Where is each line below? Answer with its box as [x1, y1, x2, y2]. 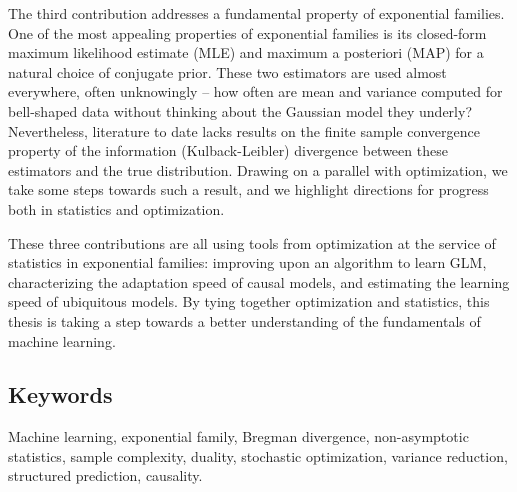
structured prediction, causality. [8, 465, 203, 486]
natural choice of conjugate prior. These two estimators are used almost [8, 61, 447, 82]
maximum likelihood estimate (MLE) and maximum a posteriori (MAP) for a [8, 42, 484, 63]
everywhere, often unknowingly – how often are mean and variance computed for [8, 81, 503, 102]
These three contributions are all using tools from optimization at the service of [8, 232, 496, 253]
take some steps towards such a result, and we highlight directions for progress [8, 179, 489, 200]
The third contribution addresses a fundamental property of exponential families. [8, 3, 505, 23]
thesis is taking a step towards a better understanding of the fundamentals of [8, 310, 481, 331]
